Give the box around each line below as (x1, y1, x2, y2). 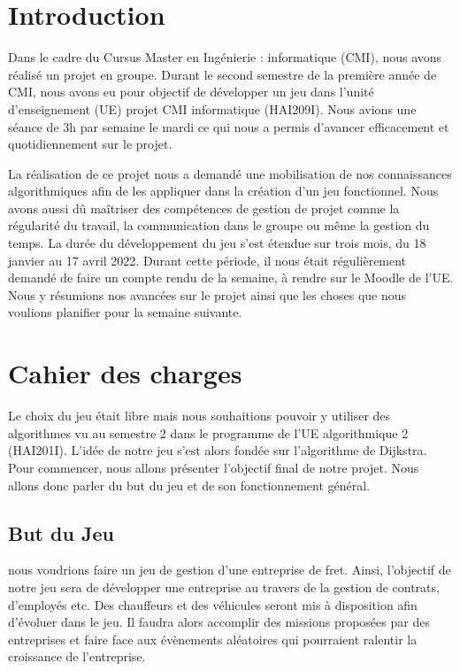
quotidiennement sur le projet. (8, 135, 172, 153)
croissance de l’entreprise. (8, 647, 146, 666)
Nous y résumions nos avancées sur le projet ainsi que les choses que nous (8, 285, 407, 304)
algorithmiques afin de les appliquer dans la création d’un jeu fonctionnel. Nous (8, 181, 439, 200)
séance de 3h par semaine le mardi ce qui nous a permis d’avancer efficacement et (8, 117, 449, 135)
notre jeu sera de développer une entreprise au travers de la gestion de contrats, (8, 577, 440, 596)
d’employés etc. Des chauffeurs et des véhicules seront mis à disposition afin (8, 595, 418, 613)
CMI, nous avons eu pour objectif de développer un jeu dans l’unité (8, 82, 374, 101)
